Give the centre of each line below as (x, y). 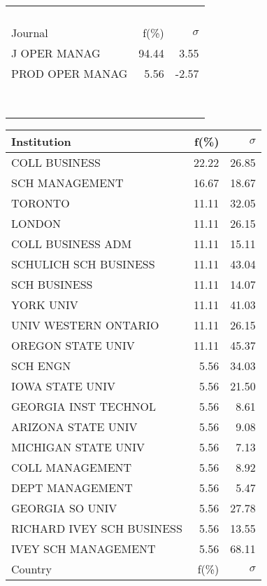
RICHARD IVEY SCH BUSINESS (97, 528)
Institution (41, 141)
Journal (30, 33)
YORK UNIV (45, 305)
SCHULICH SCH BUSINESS (83, 264)
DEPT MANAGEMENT (72, 488)
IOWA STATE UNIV (64, 386)
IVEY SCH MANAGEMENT (84, 548)
